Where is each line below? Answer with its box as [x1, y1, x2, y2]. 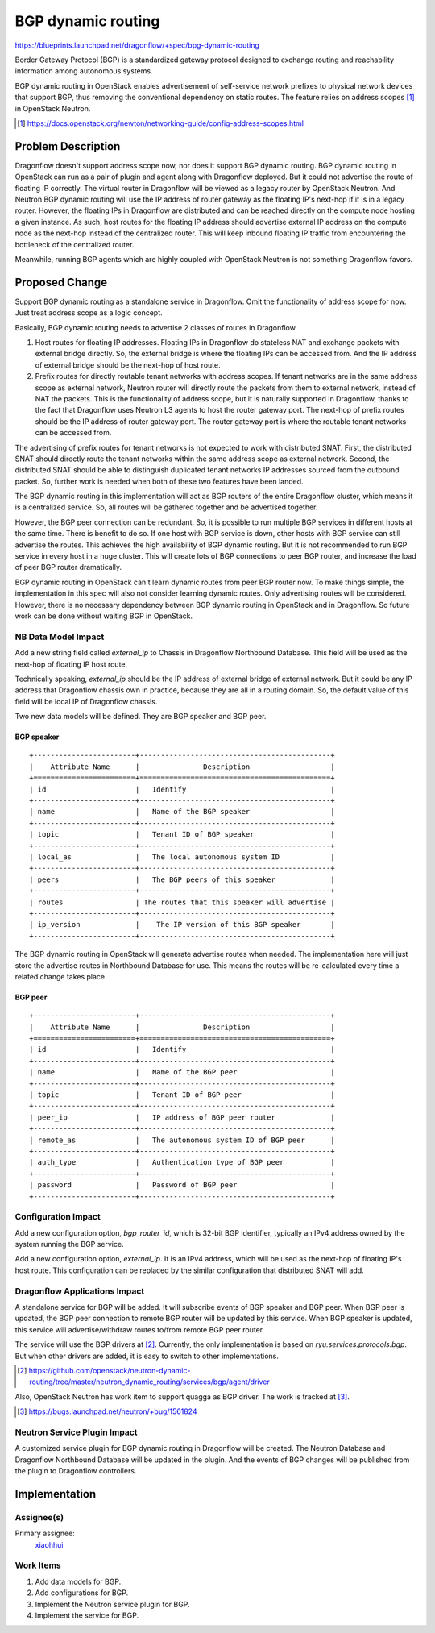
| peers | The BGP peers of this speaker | [29, 875, 335, 884]
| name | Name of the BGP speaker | [29, 807, 335, 816]
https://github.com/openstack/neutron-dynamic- [28, 1365, 191, 1375]
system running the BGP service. [14, 1240, 124, 1249]
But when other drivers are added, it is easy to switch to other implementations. [14, 1351, 280, 1361]
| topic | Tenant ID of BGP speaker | [29, 830, 335, 839]
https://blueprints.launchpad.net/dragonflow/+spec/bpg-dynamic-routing [14, 40, 259, 50]
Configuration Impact [14, 1211, 101, 1223]
